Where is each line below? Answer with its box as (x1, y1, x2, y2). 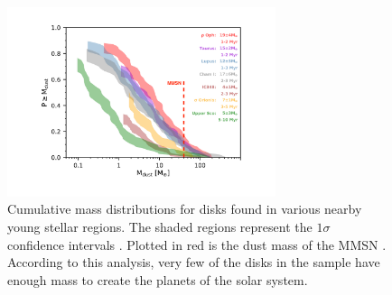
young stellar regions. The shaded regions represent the (7, 217, 313, 236)
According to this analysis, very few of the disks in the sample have (7, 253, 380, 272)
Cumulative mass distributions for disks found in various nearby (7, 199, 362, 218)
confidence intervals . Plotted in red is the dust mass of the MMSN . (7, 235, 387, 254)
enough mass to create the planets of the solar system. (7, 270, 308, 289)
